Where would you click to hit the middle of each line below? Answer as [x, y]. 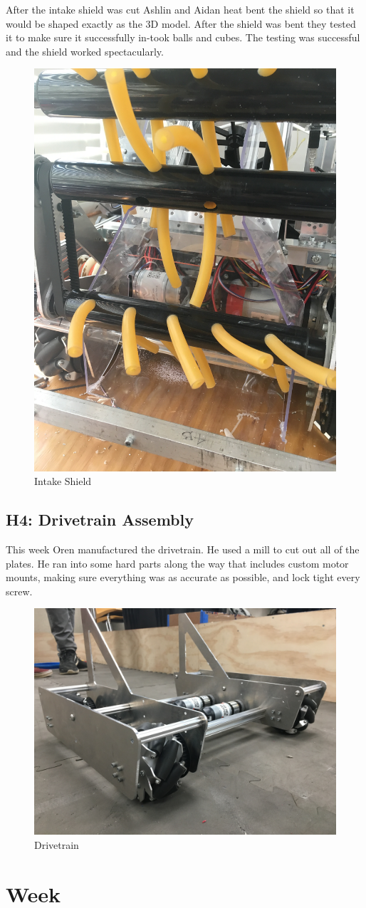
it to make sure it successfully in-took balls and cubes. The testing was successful [183, 37]
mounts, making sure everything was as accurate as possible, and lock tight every [183, 577]
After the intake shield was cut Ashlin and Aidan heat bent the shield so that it [180, 9]
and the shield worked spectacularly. [85, 51]
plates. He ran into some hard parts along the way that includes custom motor [177, 563]
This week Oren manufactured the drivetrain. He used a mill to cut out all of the [183, 549]
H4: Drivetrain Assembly [100, 520]
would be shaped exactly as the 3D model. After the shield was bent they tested [181, 23]
